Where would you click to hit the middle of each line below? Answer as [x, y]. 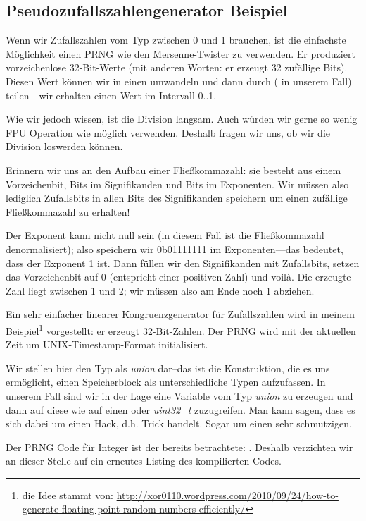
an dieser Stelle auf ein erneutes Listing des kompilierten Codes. [144, 461]
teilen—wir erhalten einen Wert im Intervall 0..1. [111, 95]
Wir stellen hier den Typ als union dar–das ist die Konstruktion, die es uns [168, 368]
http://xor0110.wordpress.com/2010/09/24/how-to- [227, 495]
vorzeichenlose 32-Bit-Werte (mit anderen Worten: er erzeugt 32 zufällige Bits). [177, 67]
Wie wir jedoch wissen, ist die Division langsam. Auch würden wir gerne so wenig [182, 119]
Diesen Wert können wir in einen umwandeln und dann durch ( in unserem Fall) [179, 81]
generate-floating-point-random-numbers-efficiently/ [134, 509]
